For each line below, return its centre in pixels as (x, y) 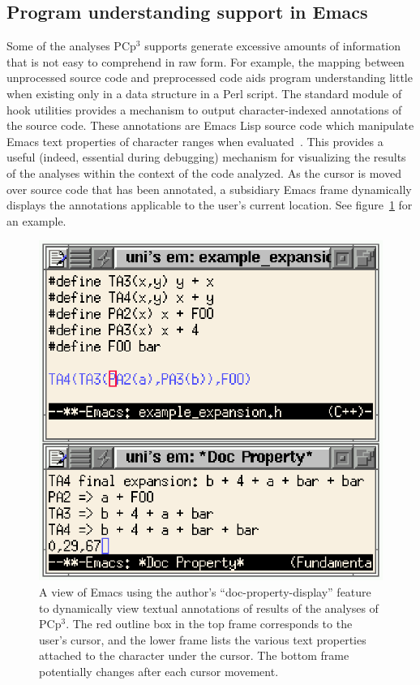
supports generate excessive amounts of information (273, 46)
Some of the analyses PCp (71, 46)
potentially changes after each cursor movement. (159, 671)
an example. (36, 220)
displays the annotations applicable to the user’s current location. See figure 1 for (210, 205)
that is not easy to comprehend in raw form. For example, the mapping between (206, 61)
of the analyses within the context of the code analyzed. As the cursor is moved (204, 172)
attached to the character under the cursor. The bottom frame (194, 655)
